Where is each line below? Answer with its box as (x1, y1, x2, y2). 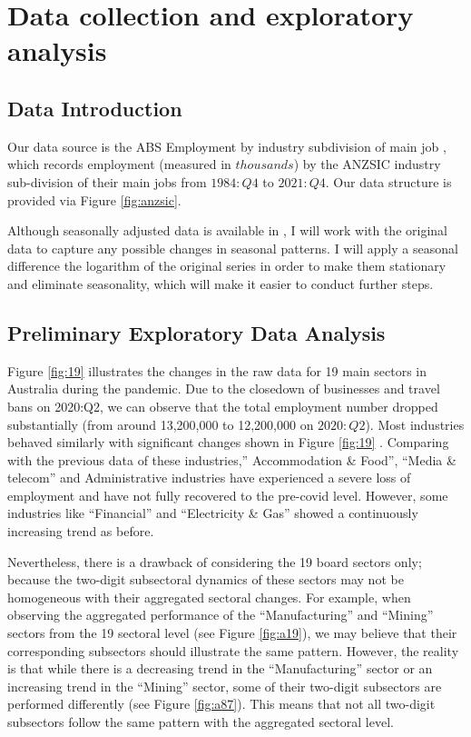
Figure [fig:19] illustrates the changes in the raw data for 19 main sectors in (7, 361, 427, 380)
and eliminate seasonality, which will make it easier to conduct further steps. (7, 274, 434, 293)
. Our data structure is (325, 172, 452, 191)
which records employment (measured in (7, 154, 231, 174)
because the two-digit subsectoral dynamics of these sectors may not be (7, 570, 404, 589)
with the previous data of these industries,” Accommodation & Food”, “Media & (7, 450, 456, 469)
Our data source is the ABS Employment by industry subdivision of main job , (7, 136, 446, 155)
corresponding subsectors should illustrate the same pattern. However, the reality (7, 641, 459, 660)
